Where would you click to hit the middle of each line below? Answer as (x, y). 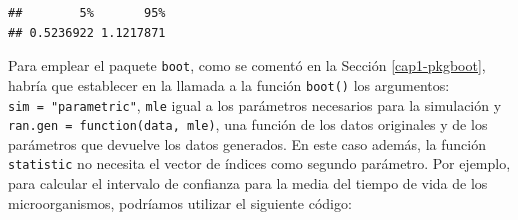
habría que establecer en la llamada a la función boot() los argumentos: (229, 84)
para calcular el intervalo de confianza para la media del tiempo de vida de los (248, 183)
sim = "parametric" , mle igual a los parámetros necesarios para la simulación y (255, 104)
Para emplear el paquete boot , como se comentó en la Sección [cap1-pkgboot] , (247, 65)
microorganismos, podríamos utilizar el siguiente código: (180, 202)
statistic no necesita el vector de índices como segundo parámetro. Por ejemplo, (259, 163)
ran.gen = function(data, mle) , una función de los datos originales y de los (248, 124)
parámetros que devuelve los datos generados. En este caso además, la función (247, 143)
